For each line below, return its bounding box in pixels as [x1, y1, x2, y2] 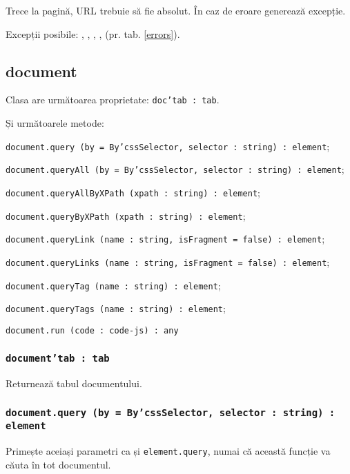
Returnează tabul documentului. [6, 376, 142, 391]
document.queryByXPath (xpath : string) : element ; [6, 208, 246, 223]
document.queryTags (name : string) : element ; [6, 301, 226, 316]
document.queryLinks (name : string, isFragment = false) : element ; [6, 254, 330, 269]
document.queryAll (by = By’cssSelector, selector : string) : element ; [6, 162, 344, 176]
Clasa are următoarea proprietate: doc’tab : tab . [6, 92, 220, 107]
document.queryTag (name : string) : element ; [6, 278, 221, 292]
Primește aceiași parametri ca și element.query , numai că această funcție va [6, 444, 331, 458]
